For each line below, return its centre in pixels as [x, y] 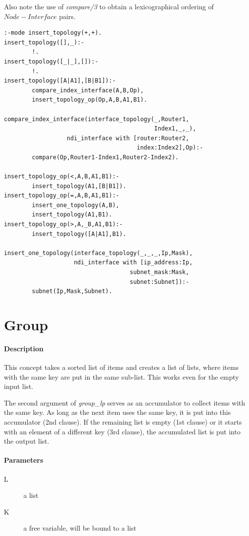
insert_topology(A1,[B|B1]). [79, 186]
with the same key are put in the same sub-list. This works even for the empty [122, 376]
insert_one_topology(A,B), [76, 205]
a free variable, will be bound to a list [80, 528]
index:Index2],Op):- [170, 148]
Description [24, 348]
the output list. [27, 441]
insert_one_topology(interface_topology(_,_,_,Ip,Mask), [98, 253]
